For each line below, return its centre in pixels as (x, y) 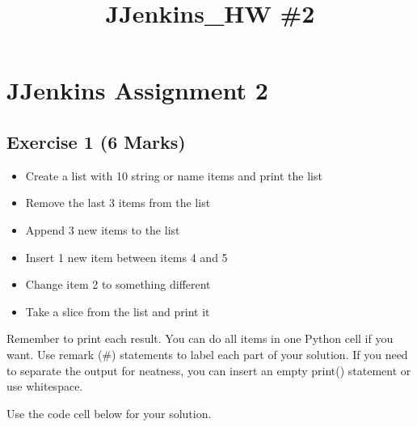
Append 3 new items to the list (103, 229)
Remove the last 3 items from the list (118, 203)
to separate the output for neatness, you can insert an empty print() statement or (209, 370)
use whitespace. (45, 386)
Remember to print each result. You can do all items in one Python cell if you (200, 338)
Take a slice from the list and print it (118, 311)
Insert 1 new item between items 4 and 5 (126, 257)
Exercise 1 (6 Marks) (96, 141)
